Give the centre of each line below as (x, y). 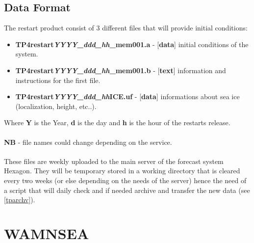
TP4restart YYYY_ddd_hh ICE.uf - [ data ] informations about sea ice (127, 96)
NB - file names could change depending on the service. (88, 142)
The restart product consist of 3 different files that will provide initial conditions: (126, 28)
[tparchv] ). (20, 200)
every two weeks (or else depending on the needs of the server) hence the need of (125, 180)
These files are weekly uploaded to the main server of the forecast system (114, 161)
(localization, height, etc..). (56, 106)
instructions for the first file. (58, 80)
